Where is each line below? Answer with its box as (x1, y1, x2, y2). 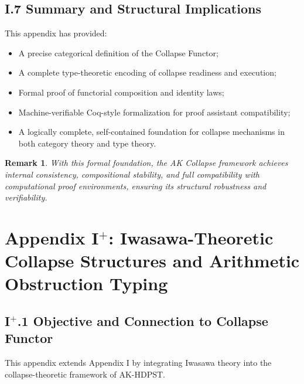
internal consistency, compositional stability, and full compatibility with (5, 168, 259, 180)
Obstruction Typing (5, 271, 168, 295)
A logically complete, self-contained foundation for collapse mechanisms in (18, 125, 285, 138)
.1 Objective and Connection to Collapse (17, 311, 268, 329)
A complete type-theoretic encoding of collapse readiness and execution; (18, 66, 276, 79)
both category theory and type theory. (18, 137, 156, 149)
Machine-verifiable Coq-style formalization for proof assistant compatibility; (18, 106, 291, 118)
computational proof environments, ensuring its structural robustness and (5, 179, 267, 192)
